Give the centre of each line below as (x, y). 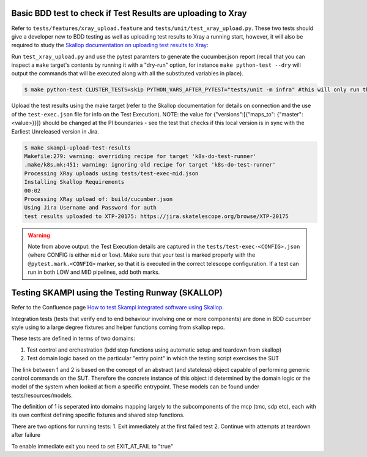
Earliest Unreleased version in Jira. (55, 131)
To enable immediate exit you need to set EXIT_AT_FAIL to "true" (92, 446)
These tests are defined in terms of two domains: (73, 338)
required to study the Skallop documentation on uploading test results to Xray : (110, 45)
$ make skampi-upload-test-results (77, 148)
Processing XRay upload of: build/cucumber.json (98, 199)
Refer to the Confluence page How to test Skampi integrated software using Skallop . (118, 308)
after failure (26, 435)
